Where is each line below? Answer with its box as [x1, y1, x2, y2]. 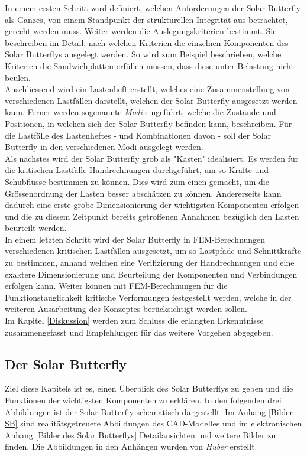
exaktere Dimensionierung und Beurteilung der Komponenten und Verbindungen [5, 268, 298, 280]
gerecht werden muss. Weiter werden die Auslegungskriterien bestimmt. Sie [5, 25, 277, 37]
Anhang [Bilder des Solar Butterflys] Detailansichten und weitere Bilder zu [5, 428, 276, 441]
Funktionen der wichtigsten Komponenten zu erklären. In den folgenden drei [5, 394, 282, 406]
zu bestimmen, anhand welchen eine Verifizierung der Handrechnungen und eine [5, 256, 295, 269]
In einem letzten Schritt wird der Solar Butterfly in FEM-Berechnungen [5, 233, 266, 245]
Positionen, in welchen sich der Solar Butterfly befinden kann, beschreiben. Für [5, 117, 292, 129]
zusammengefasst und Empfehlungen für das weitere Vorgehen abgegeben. [5, 325, 273, 338]
